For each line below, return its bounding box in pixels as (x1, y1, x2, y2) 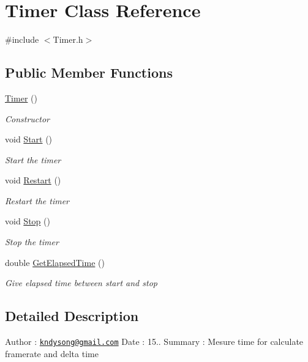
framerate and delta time (5, 347, 99, 360)
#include (5, 33, 39, 46)
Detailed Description (5, 306, 139, 325)
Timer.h (53, 33, 83, 46)
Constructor (5, 112, 50, 125)
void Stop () (5, 215, 50, 227)
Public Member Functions (5, 63, 173, 82)
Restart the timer (5, 194, 70, 207)
